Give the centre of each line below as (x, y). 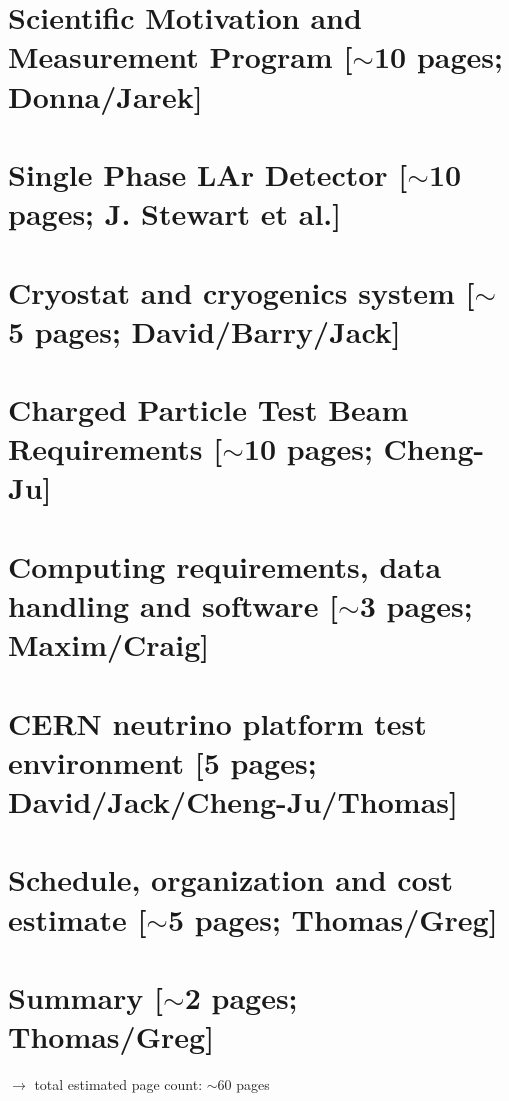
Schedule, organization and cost (230, 879)
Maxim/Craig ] (109, 644)
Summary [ (86, 996)
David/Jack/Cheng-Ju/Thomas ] (233, 800)
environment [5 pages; (162, 761)
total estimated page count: (118, 1084)
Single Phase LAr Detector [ (208, 173)
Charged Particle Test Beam (208, 409)
